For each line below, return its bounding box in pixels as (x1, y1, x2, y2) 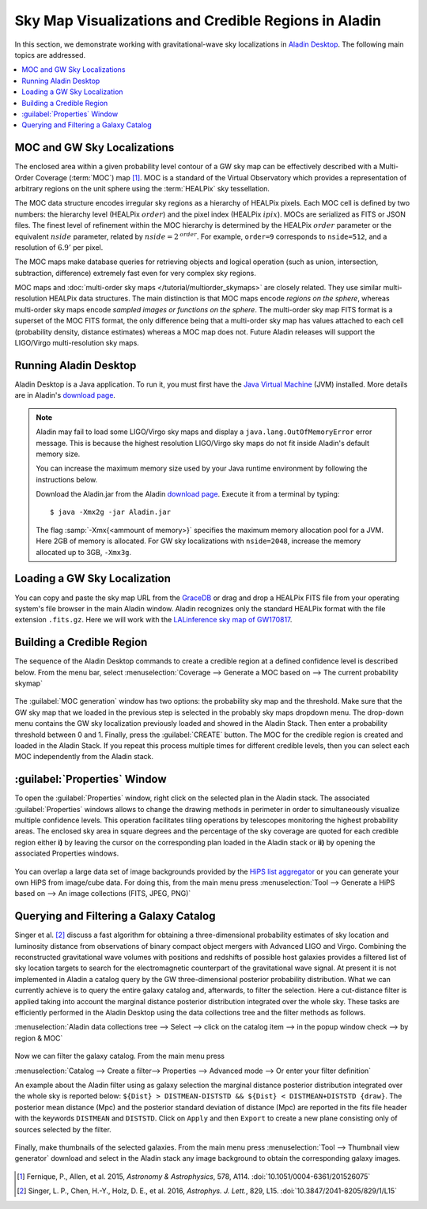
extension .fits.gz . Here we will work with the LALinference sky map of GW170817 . (14, 615, 293, 625)
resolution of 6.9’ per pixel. (14, 242, 104, 252)
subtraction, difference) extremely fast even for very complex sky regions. (14, 268, 257, 278)
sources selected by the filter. (14, 1124, 112, 1134)
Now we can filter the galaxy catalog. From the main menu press (14, 1052, 225, 1061)
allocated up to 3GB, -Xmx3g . (36, 547, 132, 557)
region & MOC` (14, 1033, 63, 1043)
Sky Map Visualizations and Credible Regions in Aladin (14, 12, 381, 29)
